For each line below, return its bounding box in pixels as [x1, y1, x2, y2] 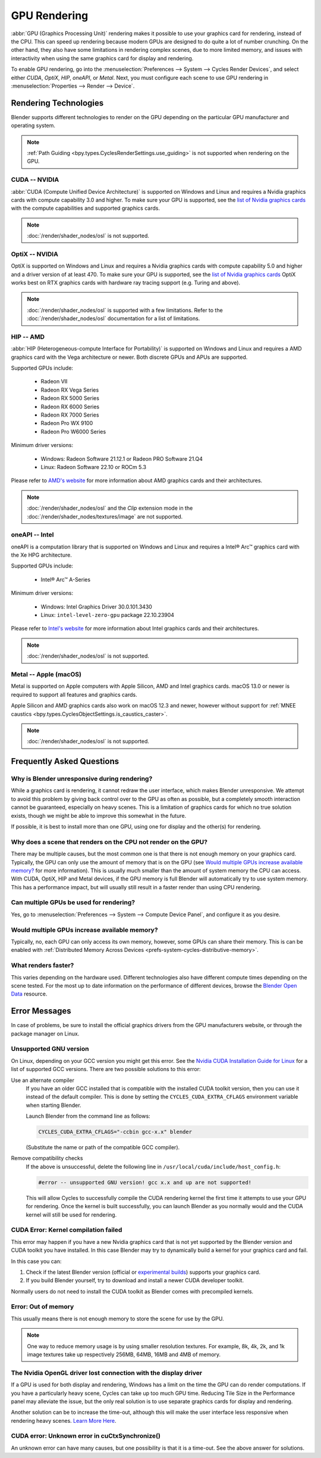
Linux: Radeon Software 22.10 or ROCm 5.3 [40, 463, 147, 470]
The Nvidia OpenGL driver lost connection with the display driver [11, 1369, 202, 1377]
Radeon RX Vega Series [40, 386, 99, 393]
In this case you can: [11, 1258, 62, 1265]
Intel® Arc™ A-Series [40, 576, 91, 583]
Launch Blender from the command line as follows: [26, 1112, 151, 1120]
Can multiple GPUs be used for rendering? [11, 898, 136, 907]
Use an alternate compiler [11, 1077, 74, 1084]
